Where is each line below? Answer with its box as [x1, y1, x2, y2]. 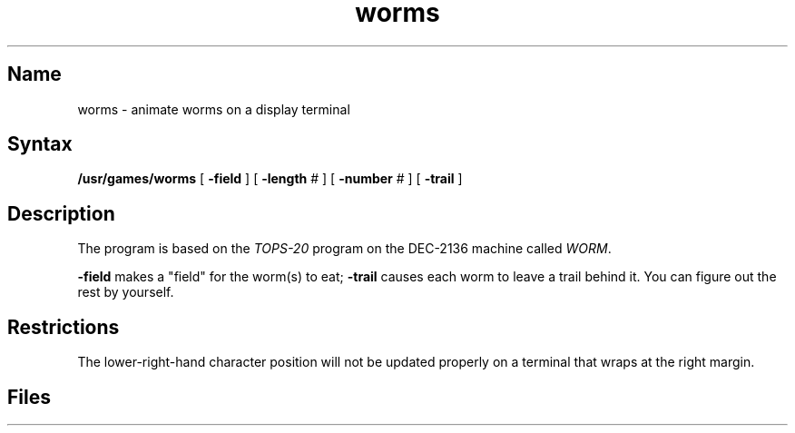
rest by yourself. [77, 284, 174, 300]
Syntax [7, 133, 73, 156]
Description [7, 202, 115, 225]
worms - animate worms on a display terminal [77, 101, 350, 117]
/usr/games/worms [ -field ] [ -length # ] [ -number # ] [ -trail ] [77, 171, 463, 187]
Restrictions [7, 315, 120, 339]
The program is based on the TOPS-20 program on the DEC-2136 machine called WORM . [77, 241, 612, 257]
